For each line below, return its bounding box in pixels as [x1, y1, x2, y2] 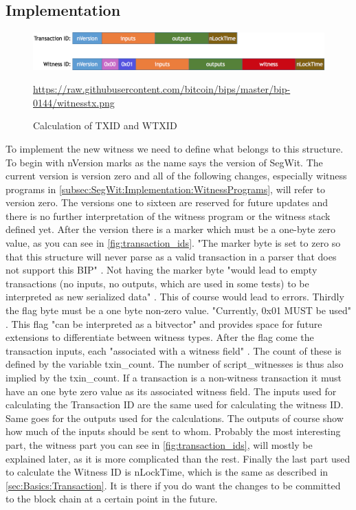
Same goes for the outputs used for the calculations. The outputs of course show [5, 410, 344, 425]
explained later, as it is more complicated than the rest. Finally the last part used [5, 451, 351, 465]
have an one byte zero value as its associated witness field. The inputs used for [5, 384, 337, 398]
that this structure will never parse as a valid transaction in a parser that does [5, 249, 337, 263]
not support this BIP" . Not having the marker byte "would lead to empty [5, 263, 318, 277]
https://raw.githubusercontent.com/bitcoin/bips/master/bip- [33, 82, 291, 96]
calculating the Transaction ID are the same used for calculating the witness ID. [5, 397, 344, 412]
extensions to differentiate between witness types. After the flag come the [5, 330, 314, 344]
